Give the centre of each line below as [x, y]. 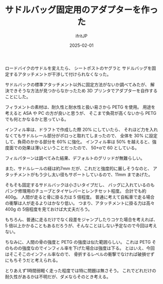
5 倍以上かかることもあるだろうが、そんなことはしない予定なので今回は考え [81, 225]
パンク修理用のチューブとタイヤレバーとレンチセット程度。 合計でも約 [76, 191]
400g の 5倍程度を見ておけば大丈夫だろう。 [49, 209]
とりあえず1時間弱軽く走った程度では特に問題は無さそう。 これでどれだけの [81, 270]
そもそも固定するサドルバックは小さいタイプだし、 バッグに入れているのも [80, 185]
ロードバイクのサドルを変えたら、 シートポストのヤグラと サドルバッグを [78, 68]
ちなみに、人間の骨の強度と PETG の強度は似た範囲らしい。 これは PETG [78, 242]
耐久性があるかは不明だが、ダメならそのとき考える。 [58, 276]
